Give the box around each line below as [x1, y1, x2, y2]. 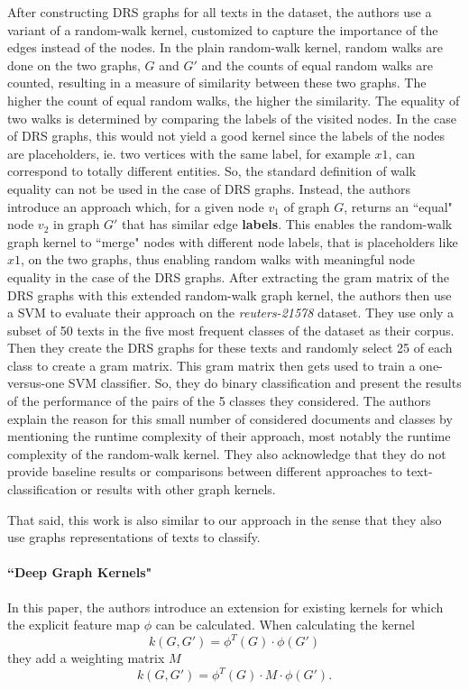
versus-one [7, 373, 65, 392]
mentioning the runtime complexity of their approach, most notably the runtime [7, 427, 451, 446]
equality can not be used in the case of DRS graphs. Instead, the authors [7, 179, 410, 198]
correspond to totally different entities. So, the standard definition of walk [7, 161, 417, 180]
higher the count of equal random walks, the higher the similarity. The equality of [7, 90, 460, 109]
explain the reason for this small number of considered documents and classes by [7, 409, 453, 428]
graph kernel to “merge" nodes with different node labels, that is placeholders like [7, 232, 458, 251]
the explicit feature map [7, 615, 141, 634]
